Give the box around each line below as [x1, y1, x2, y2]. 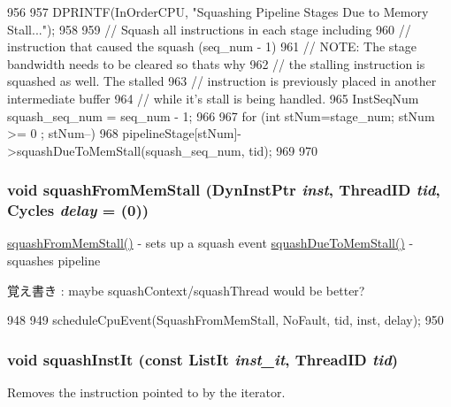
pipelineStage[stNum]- [122, 124, 242, 142]
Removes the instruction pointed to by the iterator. [7, 383, 286, 402]
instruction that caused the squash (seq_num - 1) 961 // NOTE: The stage [7, 37, 417, 56]
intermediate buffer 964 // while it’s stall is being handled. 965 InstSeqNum [7, 88, 419, 107]
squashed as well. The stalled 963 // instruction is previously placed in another [7, 72, 437, 90]
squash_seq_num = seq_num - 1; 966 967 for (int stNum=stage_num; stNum [7, 106, 435, 125]
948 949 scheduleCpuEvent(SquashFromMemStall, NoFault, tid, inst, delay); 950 [7, 311, 444, 329]
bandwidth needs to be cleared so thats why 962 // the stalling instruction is [7, 54, 425, 73]
